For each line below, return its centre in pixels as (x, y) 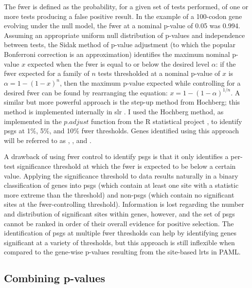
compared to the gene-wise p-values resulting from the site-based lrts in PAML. (122, 252)
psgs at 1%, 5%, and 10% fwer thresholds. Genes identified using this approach (122, 131)
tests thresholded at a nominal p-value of (159, 73)
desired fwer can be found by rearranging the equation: (86, 92)
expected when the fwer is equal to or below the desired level (118, 63)
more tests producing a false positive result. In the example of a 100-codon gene (123, 16)
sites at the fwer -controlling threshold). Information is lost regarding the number (124, 204)
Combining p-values (55, 278)
